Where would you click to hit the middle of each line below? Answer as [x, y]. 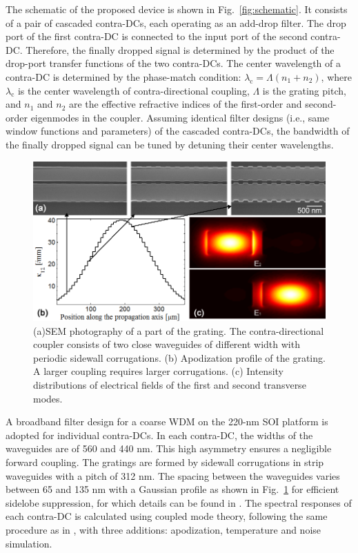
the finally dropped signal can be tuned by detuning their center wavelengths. [170, 144]
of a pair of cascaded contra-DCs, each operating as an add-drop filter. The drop [176, 22]
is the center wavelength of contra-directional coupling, [133, 90]
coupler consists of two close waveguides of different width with [167, 344]
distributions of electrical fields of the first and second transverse [170, 384]
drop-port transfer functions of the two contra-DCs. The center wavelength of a [173, 63]
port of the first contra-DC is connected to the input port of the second [157, 36]
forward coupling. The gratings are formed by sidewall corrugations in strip [165, 462]
